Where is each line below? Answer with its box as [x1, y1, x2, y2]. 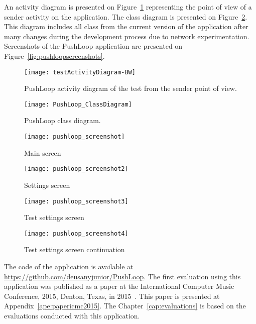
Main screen [24, 147, 61, 158]
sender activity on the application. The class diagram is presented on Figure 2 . [4, 11, 247, 22]
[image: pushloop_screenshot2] [24, 165, 129, 173]
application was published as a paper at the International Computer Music [4, 281, 234, 291]
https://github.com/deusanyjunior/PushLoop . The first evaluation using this [4, 271, 241, 281]
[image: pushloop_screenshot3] [24, 197, 129, 205]
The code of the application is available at [4, 261, 134, 272]
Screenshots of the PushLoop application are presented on [4, 41, 183, 51]
